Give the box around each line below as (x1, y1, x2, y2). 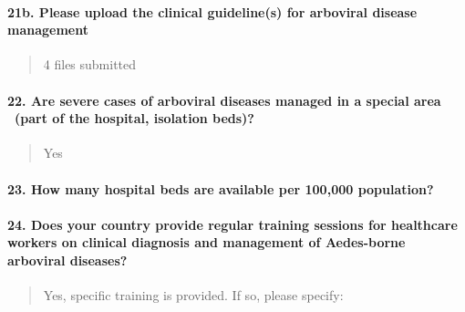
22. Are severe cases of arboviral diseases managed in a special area (7, 90, 441, 109)
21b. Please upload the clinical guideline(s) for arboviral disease (7, 2, 418, 21)
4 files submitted (43, 55, 137, 74)
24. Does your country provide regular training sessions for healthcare (7, 214, 458, 234)
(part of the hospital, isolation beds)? (15, 109, 254, 128)
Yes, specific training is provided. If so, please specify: (43, 286, 344, 305)
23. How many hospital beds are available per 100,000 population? (7, 179, 434, 198)
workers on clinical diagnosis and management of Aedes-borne (7, 233, 406, 252)
